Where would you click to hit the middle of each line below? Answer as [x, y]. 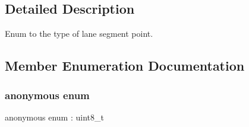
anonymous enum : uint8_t [54, 117]
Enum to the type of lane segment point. [79, 34]
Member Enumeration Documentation [125, 66]
